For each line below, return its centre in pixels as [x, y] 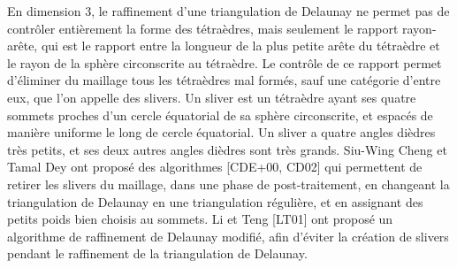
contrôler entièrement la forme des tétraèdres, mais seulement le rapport [203, 28]
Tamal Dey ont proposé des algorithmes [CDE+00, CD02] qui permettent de [215, 167]
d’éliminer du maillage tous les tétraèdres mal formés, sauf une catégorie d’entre [224, 80]
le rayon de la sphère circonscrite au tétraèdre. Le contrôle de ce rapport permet [225, 62]
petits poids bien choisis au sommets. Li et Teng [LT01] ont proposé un [200, 219]
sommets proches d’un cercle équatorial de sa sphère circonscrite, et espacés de [220, 115]
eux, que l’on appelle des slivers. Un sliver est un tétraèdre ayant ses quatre [212, 97]
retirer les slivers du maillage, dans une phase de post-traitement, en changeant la [228, 184]
